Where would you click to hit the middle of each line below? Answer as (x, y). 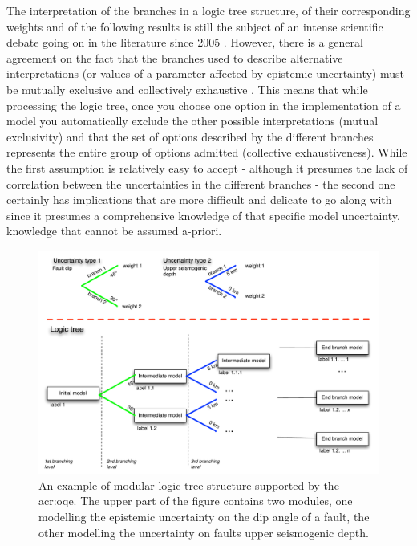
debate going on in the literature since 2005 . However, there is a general (185, 42)
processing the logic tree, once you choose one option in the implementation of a (204, 105)
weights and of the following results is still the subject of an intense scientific (195, 26)
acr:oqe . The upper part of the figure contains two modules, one (196, 501)
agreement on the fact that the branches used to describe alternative (175, 57)
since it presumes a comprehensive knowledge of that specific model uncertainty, (203, 215)
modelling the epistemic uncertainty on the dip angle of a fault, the (204, 516)
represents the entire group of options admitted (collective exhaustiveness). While (207, 152)
